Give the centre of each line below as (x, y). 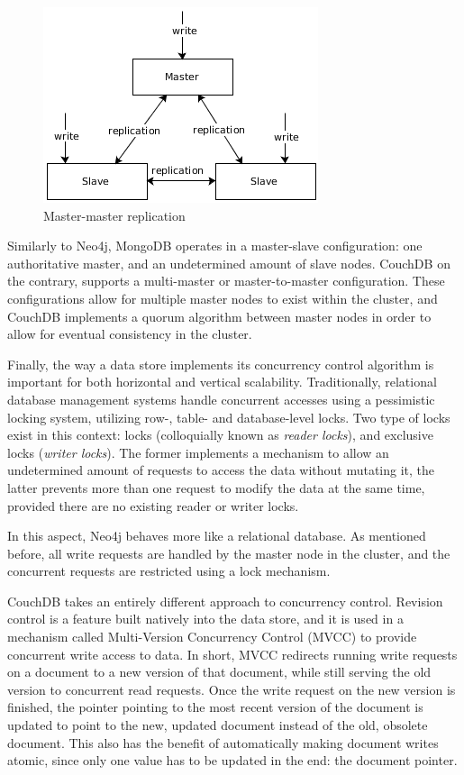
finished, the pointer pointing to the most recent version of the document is (215, 707)
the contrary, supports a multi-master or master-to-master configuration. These (226, 281)
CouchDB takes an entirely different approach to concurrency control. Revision (225, 601)
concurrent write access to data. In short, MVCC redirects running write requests (232, 654)
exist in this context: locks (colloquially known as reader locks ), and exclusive (220, 435)
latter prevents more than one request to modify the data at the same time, (216, 487)
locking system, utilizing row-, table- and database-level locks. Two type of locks (229, 417)
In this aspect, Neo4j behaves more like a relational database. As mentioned (217, 536)
